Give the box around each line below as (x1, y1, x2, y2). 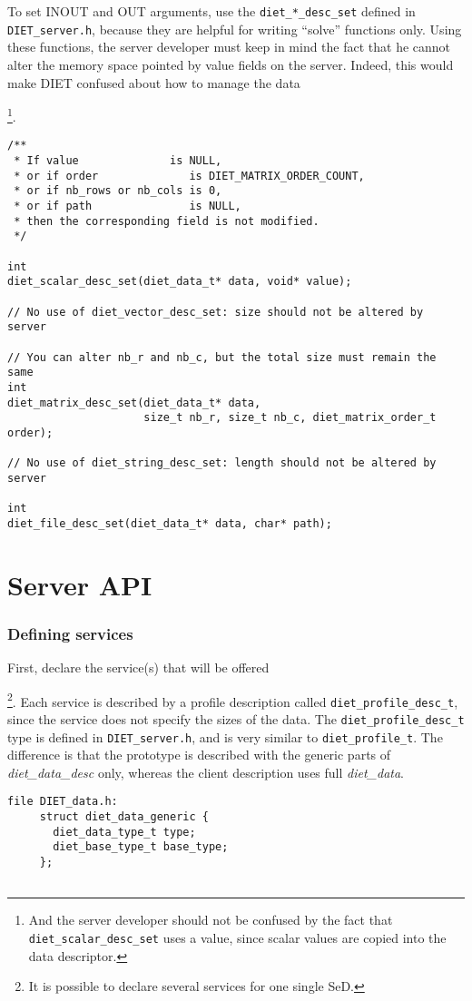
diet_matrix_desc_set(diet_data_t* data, (7, 396, 261, 409)
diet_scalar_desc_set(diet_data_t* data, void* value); (7, 275, 352, 289)
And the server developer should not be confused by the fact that (28, 910, 393, 929)
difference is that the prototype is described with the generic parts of (7, 745, 391, 764)
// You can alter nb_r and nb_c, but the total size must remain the (7, 350, 437, 364)
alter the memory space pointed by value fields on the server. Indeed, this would (7, 54, 454, 74)
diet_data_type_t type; (53, 825, 196, 839)
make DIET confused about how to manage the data (7, 73, 300, 92)
